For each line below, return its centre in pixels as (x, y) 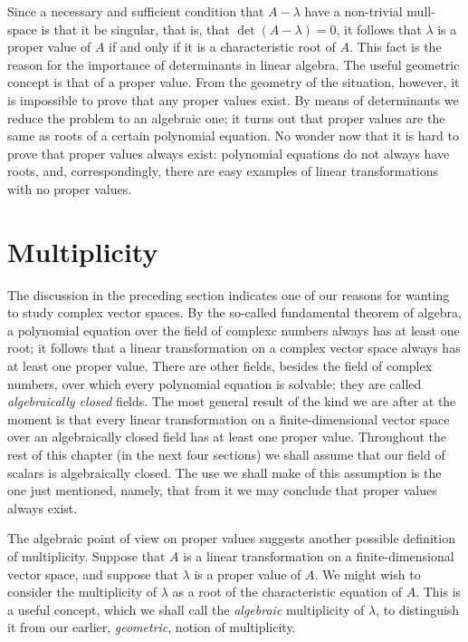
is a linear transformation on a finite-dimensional (319, 555)
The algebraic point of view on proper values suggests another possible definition (231, 538)
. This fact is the (395, 47)
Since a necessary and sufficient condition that (136, 11)
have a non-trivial (353, 11)
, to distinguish (418, 609)
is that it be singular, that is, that (135, 29)
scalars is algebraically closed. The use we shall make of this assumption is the (224, 472)
